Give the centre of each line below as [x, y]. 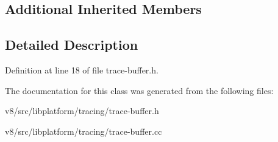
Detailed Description [72, 45]
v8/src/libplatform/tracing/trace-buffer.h [82, 111]
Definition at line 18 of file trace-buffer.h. [82, 69]
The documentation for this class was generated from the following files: [139, 90]
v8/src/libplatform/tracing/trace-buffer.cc [84, 131]
